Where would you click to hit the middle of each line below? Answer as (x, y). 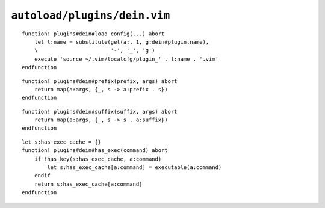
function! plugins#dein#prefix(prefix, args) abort (100, 81)
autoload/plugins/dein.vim (91, 16)
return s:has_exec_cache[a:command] (88, 184)
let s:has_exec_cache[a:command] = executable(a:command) (135, 167)
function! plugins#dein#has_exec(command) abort (95, 151)
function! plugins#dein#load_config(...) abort (93, 34)
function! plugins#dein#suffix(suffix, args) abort (100, 112)
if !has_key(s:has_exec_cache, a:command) (98, 159)
